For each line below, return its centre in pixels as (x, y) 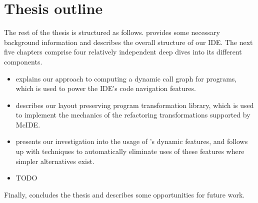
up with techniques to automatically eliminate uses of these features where (130, 151)
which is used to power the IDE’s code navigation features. (106, 88)
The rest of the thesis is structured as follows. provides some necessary (112, 32)
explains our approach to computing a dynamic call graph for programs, (126, 78)
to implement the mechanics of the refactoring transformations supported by (133, 115)
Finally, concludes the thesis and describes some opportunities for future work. (124, 194)
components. (23, 61)
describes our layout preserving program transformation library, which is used (135, 105)
